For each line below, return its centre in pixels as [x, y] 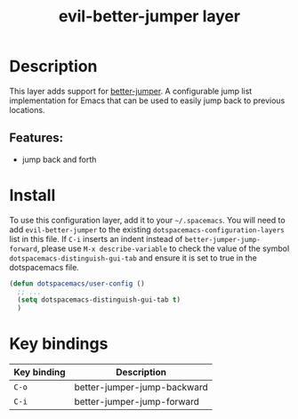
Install [32, 195]
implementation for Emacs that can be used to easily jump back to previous [147, 101]
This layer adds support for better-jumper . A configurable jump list [131, 91]
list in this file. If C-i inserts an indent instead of [96, 238]
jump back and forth [59, 159]
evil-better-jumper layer [149, 16]
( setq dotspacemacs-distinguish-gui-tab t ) [99, 300]
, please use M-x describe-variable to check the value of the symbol [163, 248]
